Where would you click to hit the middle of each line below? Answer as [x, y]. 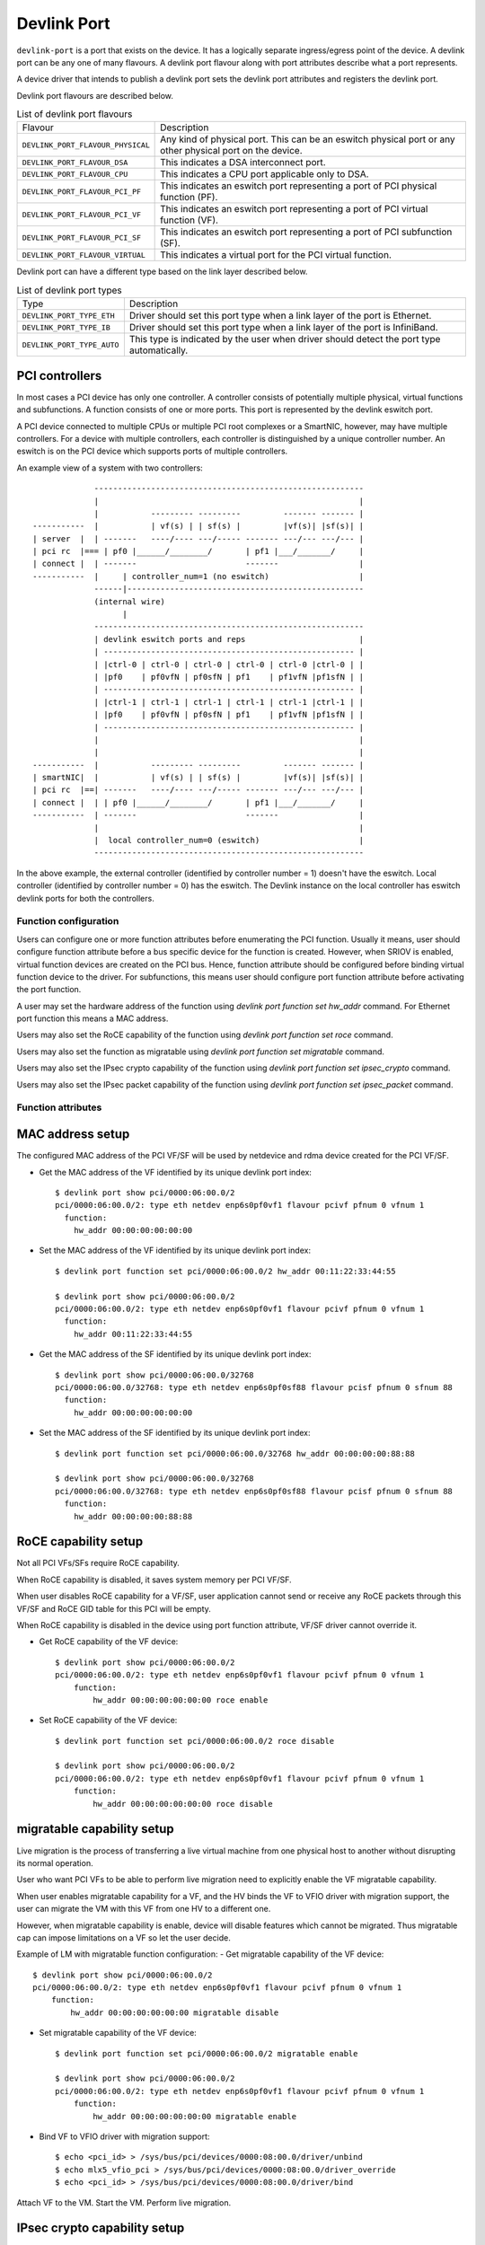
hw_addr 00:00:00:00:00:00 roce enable [181, 1700]
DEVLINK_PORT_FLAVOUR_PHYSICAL [86, 145]
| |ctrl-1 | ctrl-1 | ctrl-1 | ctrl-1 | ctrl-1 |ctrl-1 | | [229, 702]
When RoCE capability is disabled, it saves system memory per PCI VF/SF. [154, 1580]
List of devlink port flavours [75, 114]
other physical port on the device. [231, 151]
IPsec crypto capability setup [101, 2228]
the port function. [49, 990]
